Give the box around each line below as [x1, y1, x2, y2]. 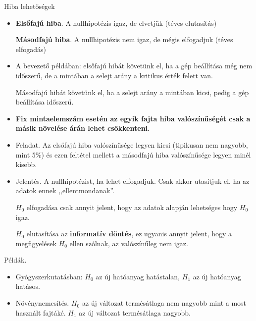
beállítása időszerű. [15, 97, 74, 107]
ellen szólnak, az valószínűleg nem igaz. [69, 238, 188, 248]
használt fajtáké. [15, 307, 66, 318]
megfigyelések [15, 238, 56, 248]
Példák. [4, 255, 27, 265]
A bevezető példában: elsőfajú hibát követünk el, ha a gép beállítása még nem [15, 60, 253, 71]
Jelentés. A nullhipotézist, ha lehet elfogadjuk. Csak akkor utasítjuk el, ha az [15, 175, 250, 186]
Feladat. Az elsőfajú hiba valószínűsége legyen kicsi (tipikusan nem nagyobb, [15, 139, 248, 150]
